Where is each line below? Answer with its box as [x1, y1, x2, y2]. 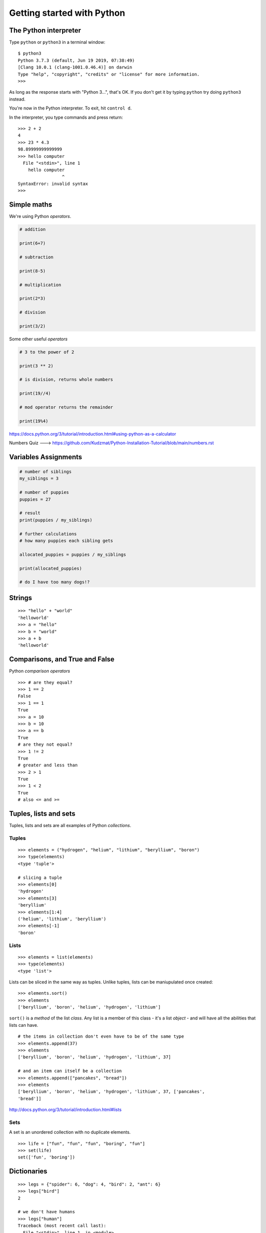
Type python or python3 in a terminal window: [9, 39, 105, 45]
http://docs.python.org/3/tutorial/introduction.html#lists [9, 1107, 122, 1113]
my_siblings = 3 [19, 476, 59, 481]
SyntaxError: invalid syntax [18, 181, 88, 187]
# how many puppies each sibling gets [19, 538, 113, 544]
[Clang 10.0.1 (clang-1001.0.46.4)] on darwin [18, 65, 133, 70]
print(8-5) [19, 268, 46, 274]
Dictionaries [9, 1167, 48, 1176]
